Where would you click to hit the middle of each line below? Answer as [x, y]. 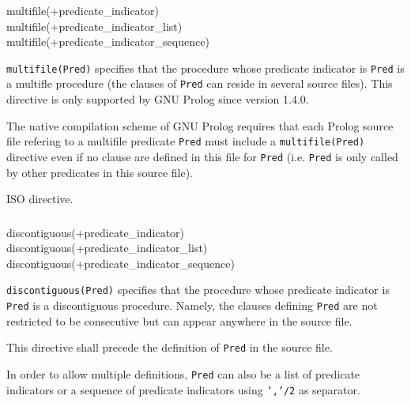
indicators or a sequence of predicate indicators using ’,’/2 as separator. [183, 389]
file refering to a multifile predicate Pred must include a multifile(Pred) [186, 141]
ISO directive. [40, 199]
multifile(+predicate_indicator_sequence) [108, 41]
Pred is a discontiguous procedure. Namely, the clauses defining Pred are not [192, 305]
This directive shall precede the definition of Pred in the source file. [170, 347]
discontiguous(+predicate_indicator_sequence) [121, 263]
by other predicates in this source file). [100, 172]
